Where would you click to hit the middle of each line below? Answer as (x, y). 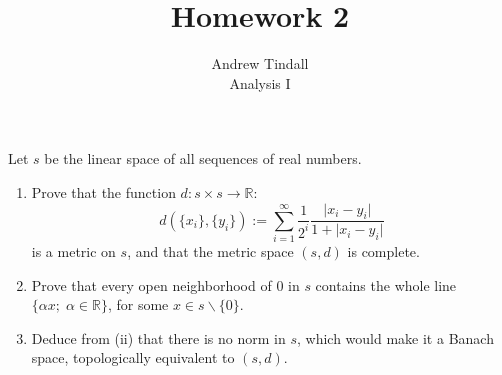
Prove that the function (103, 191)
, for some (138, 304)
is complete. (383, 251)
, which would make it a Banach (395, 337)
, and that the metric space (210, 251)
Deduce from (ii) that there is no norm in (158, 337)
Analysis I (260, 82)
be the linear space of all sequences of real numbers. (203, 158)
